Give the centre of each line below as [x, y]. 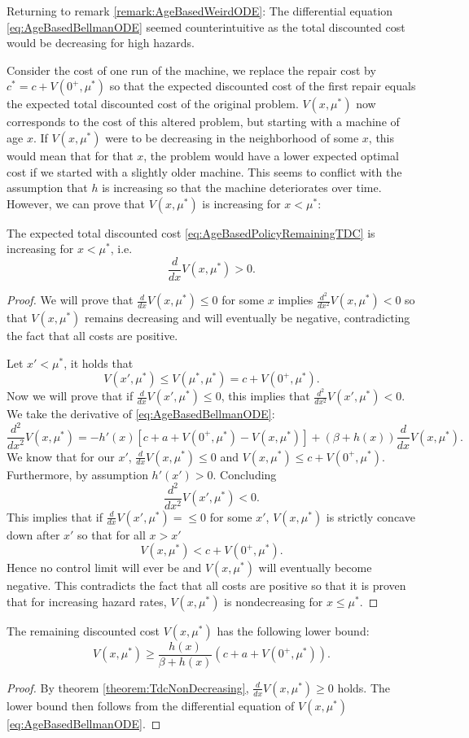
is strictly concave [370, 516]
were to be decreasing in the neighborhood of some [232, 137]
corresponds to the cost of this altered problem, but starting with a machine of [203, 122]
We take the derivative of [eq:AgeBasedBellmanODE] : [141, 414]
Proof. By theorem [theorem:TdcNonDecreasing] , [128, 687]
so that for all [112, 534]
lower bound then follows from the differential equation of [151, 705]
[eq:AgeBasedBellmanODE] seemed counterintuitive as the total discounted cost [206, 26]
